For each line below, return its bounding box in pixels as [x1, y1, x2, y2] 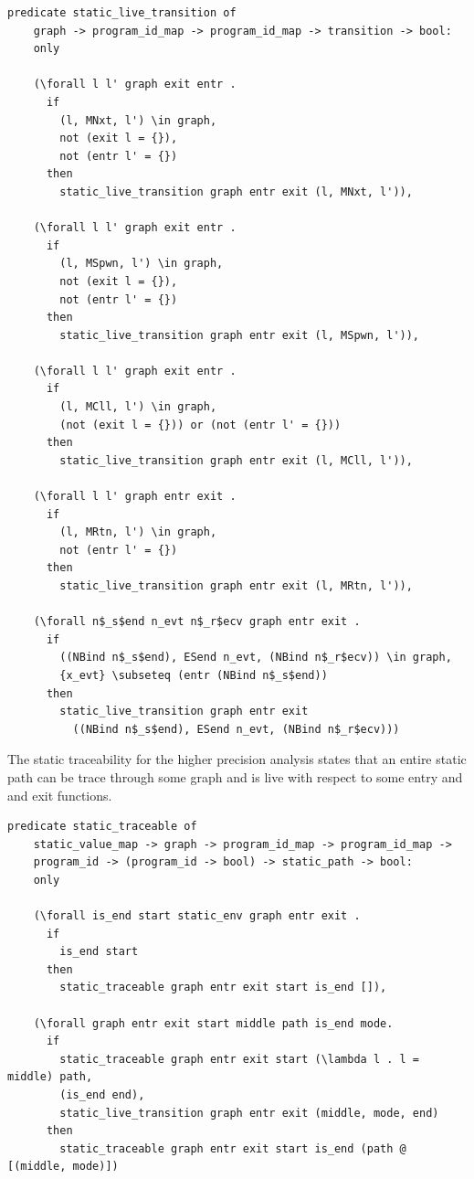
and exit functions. [7, 785, 112, 804]
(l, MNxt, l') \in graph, [59, 113, 217, 127]
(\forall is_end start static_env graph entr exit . [33, 909, 361, 923]
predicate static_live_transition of [7, 6, 237, 19]
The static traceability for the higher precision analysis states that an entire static [7, 749, 467, 769]
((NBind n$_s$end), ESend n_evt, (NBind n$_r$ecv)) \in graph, [59, 651, 452, 664]
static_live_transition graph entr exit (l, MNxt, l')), [59, 185, 413, 198]
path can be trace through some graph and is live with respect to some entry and [7, 767, 463, 786]
